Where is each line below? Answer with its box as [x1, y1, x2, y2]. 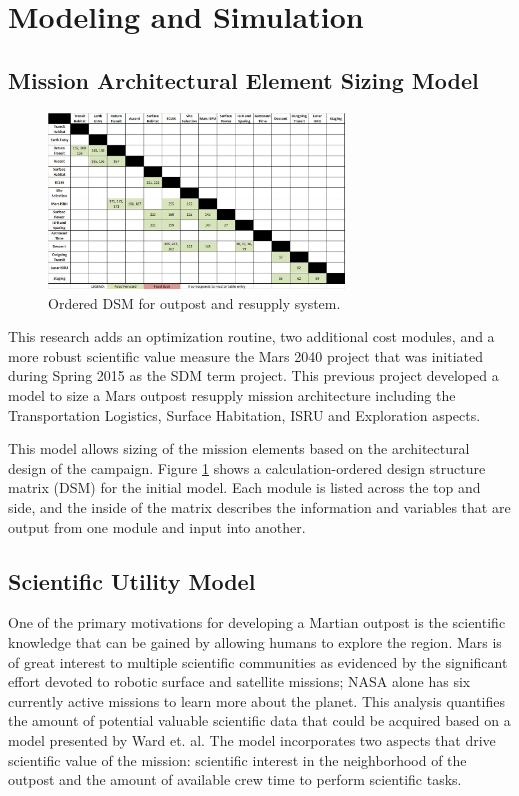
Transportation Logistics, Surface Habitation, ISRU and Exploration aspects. [8, 404, 481, 425]
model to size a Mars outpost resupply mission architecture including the [8, 385, 456, 406]
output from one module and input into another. [8, 516, 306, 537]
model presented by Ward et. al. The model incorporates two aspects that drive [8, 729, 496, 750]
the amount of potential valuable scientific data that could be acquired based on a [8, 710, 511, 731]
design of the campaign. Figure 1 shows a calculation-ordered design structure [8, 457, 486, 478]
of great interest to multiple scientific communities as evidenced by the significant [8, 651, 508, 672]
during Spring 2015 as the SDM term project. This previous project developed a [8, 365, 499, 386]
